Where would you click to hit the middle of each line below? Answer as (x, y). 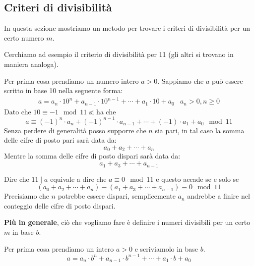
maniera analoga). (31, 64)
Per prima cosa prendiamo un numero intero (71, 80)
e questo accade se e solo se (197, 179)
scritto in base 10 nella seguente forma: (63, 90)
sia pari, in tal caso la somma (200, 130)
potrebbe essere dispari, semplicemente (117, 196)
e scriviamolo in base (166, 248)
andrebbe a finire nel (219, 196)
